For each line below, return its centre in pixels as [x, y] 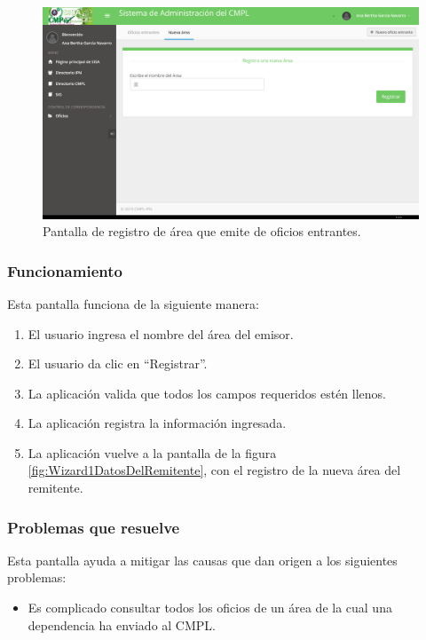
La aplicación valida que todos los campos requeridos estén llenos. [207, 393]
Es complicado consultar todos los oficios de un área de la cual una [210, 608]
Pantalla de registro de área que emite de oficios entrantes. [202, 231]
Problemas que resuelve [94, 527]
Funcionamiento [65, 270]
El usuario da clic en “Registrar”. [118, 363]
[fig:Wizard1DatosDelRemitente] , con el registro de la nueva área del [214, 470]
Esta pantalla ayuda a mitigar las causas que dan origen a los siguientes [202, 560]
